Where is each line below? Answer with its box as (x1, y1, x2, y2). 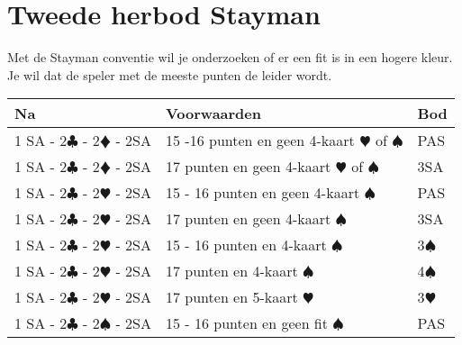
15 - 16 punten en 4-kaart (166, 234, 327, 256)
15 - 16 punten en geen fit (166, 313, 328, 334)
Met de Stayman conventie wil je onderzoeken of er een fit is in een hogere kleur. (7, 48, 453, 67)
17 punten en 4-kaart (166, 260, 298, 282)
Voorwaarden (166, 103, 262, 124)
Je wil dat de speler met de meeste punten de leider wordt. (7, 65, 332, 84)
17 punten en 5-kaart (166, 286, 298, 308)
